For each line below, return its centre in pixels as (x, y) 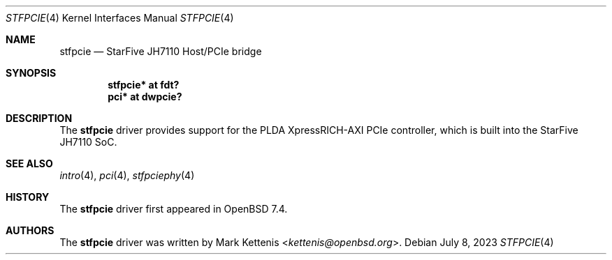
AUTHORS (30, 230)
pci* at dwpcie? (145, 97)
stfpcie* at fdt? (144, 85)
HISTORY (28, 197)
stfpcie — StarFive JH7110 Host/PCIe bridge (161, 51)
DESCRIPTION (39, 118)
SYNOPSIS (31, 73)
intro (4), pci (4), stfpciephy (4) (127, 175)
